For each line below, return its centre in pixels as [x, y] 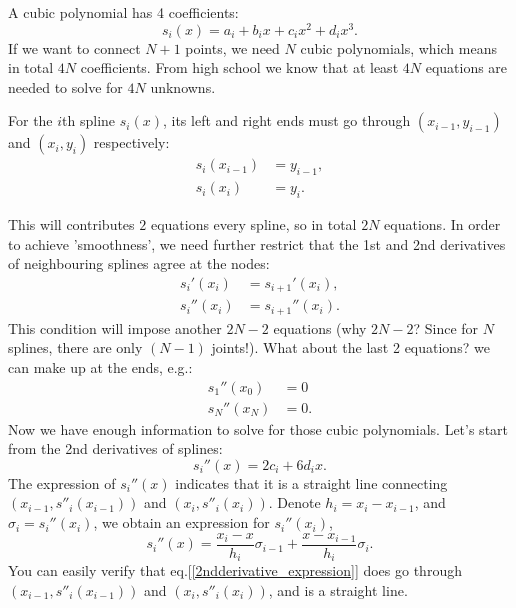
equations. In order [442, 224]
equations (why [320, 327]
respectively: [131, 142]
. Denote [294, 502]
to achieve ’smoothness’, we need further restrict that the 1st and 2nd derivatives [257, 243]
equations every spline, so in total [253, 224]
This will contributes [71, 224]
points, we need [232, 47]
